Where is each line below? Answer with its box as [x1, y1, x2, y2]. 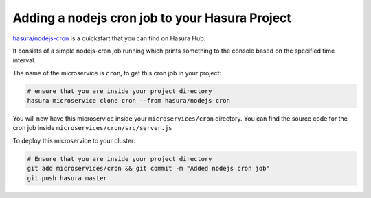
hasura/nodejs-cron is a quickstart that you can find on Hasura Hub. [12, 34, 206, 42]
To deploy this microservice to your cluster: [12, 136, 136, 145]
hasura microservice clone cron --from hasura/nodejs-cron [27, 97, 230, 105]
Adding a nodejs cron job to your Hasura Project [12, 10, 292, 25]
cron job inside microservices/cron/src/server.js [12, 124, 172, 132]
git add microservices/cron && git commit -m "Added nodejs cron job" [27, 164, 271, 173]
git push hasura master [27, 174, 108, 182]
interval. [12, 56, 36, 64]
